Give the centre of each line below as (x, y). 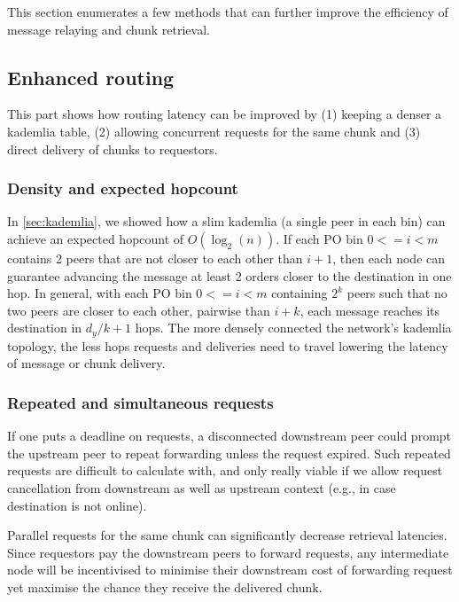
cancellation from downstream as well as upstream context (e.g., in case (202, 488)
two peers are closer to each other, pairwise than (139, 310)
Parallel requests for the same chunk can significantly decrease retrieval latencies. (227, 535)
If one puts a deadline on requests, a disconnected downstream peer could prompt (229, 436)
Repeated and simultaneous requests (140, 402)
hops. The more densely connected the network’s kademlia (293, 328)
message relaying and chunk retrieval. (109, 29)
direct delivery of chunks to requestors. (113, 149)
